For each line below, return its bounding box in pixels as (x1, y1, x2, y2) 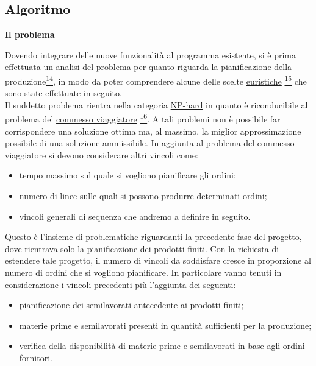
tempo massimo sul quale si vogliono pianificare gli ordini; (19, 169, 236, 181)
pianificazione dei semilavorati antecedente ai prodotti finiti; (19, 298, 244, 311)
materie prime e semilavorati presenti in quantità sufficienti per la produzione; (19, 318, 312, 331)
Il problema (5, 28, 55, 41)
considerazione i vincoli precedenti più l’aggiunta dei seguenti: (5, 278, 236, 290)
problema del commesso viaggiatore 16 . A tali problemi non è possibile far (5, 111, 281, 125)
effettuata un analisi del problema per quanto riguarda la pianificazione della (5, 60, 292, 73)
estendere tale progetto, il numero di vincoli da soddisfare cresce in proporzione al (5, 254, 311, 267)
